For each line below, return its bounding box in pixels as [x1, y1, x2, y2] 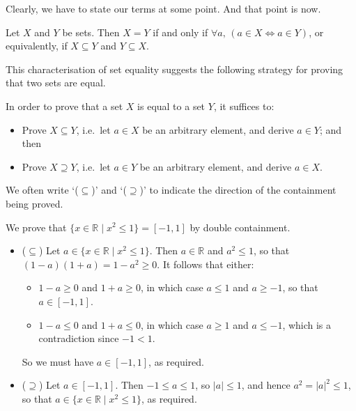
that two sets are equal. [6, 75, 106, 90]
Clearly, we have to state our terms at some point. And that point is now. [6, 1, 321, 15]
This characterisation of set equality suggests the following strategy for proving [6, 61, 343, 76]
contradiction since [38, 331, 119, 346]
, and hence [241, 378, 291, 392]
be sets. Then [62, 24, 120, 39]
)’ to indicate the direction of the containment [139, 183, 336, 197]
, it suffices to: [213, 98, 274, 113]
